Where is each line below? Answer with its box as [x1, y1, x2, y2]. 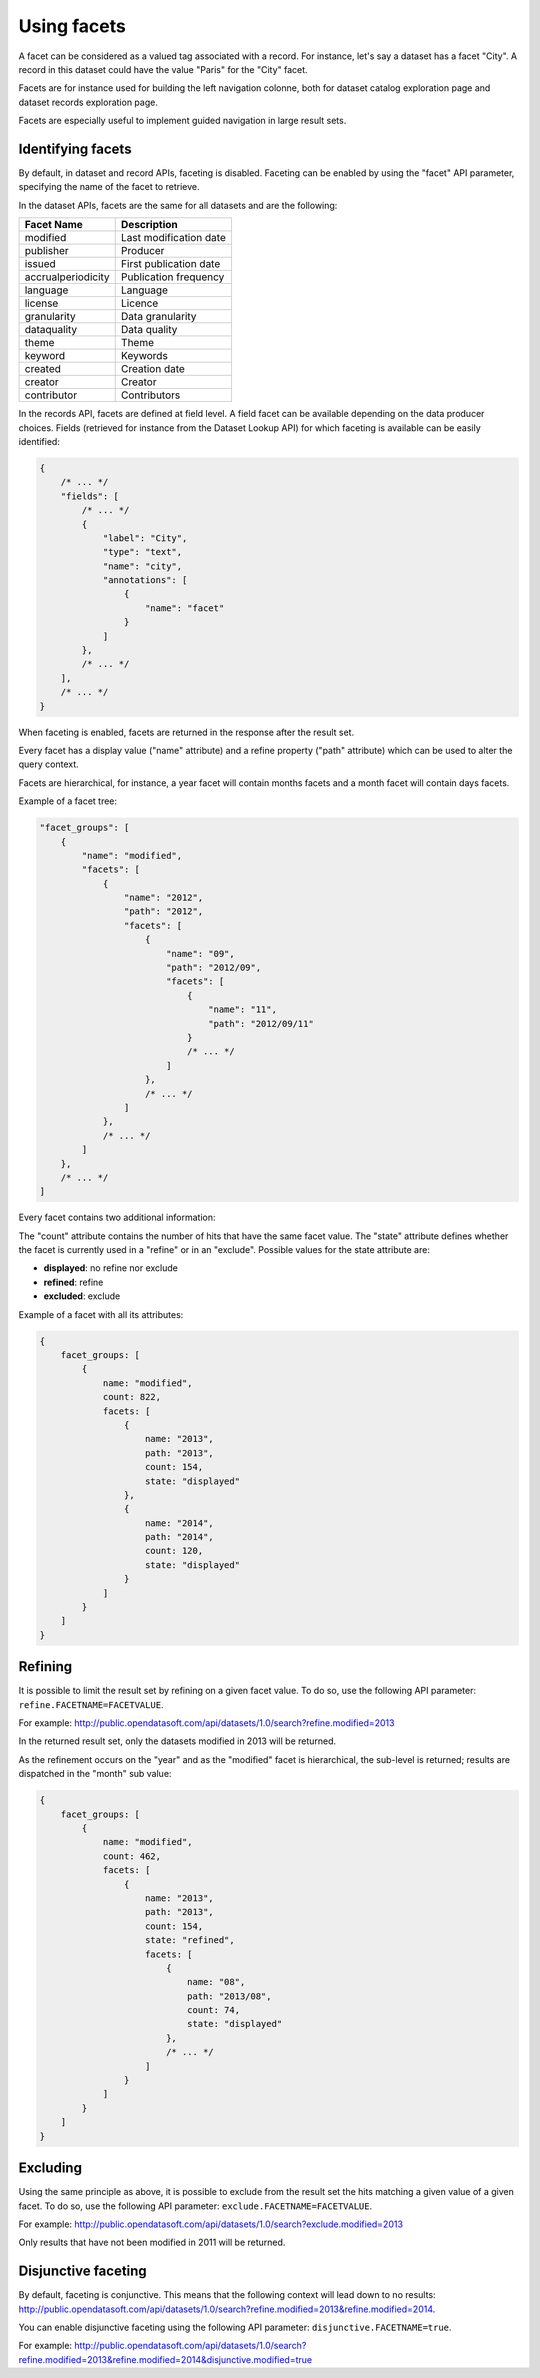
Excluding [18, 2160, 82, 2177]
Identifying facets [18, 140, 132, 157]
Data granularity [120, 310, 197, 324]
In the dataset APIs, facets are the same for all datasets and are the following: [18, 199, 338, 211]
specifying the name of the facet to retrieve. [18, 181, 200, 193]
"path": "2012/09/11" [208, 1018, 314, 1029]
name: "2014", [145, 1517, 214, 1529]
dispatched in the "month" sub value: [18, 1768, 172, 1780]
